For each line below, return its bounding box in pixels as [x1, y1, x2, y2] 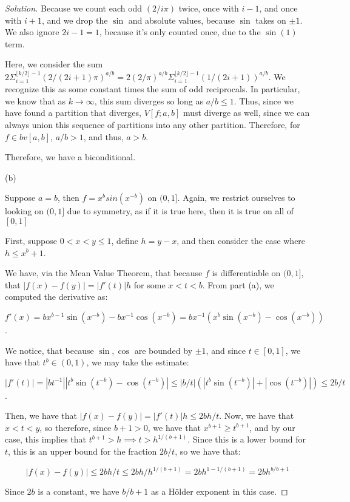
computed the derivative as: [5, 290, 108, 303]
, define [111, 234, 138, 246]
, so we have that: [175, 445, 241, 458]
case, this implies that [5, 433, 86, 446]
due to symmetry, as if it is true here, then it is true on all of [67, 205, 294, 217]
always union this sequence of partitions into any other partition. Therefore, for [5, 118, 300, 131]
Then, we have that [5, 409, 77, 422]
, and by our [249, 421, 295, 433]
